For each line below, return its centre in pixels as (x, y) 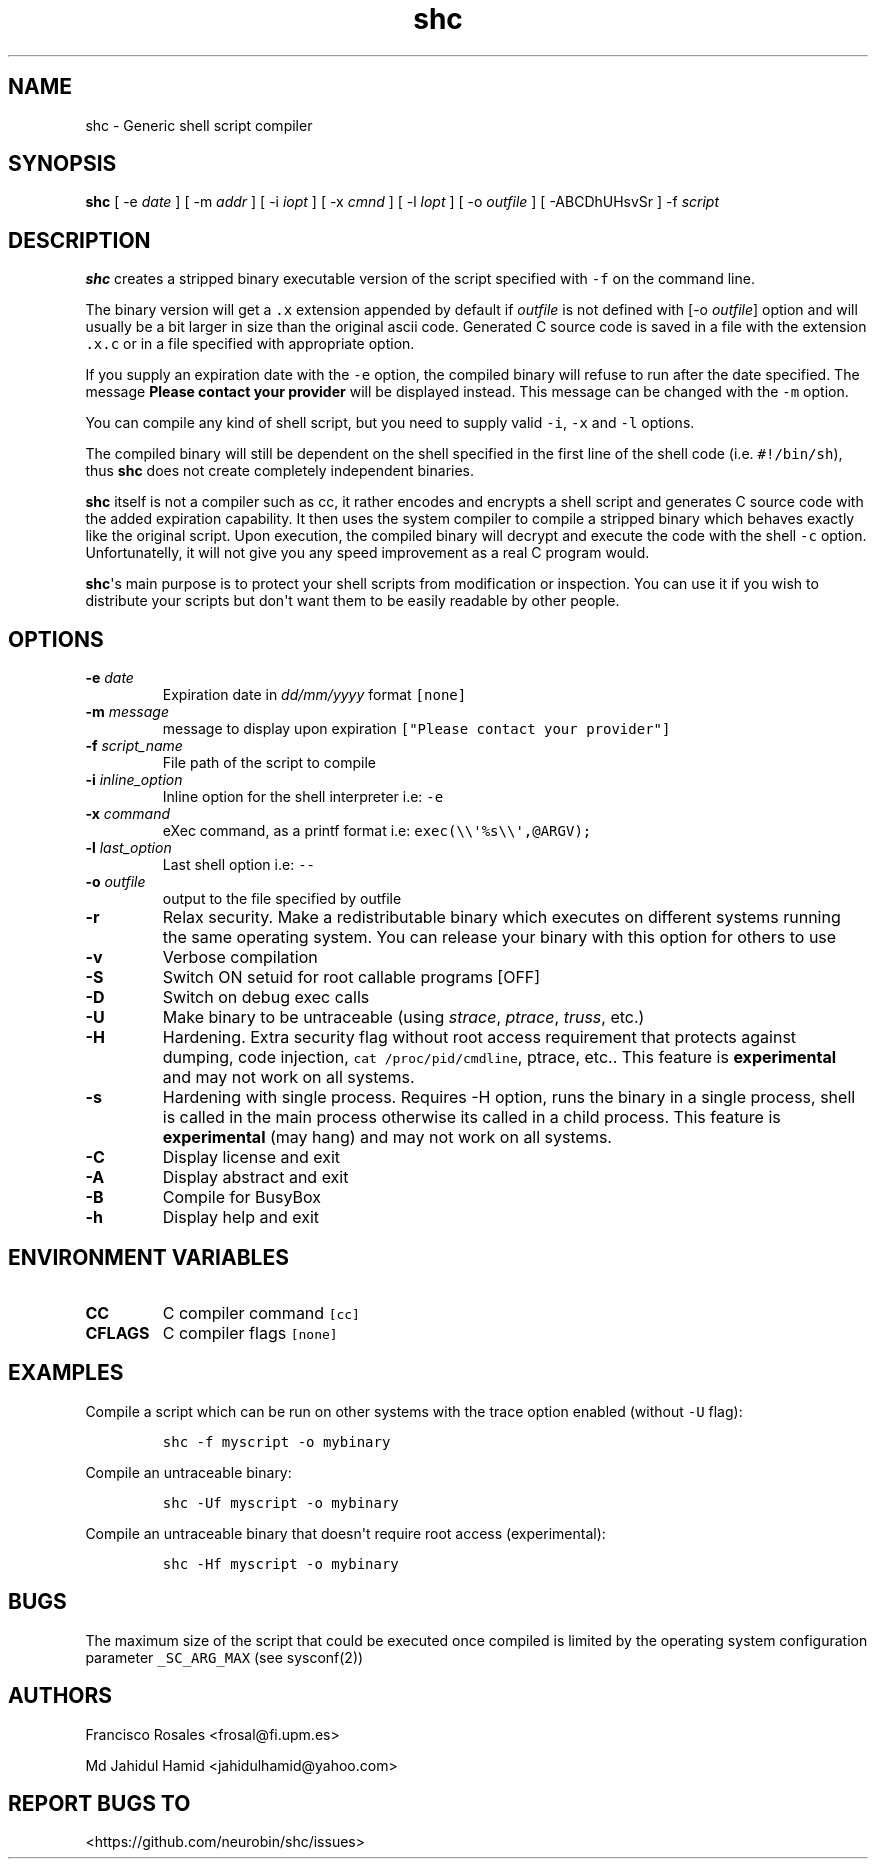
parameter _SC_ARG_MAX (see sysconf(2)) (224, 1657)
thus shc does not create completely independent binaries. (280, 471)
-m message (127, 712)
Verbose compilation (240, 957)
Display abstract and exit (255, 1177)
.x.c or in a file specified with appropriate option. (250, 344)
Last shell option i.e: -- (238, 865)
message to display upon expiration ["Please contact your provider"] (416, 729)
